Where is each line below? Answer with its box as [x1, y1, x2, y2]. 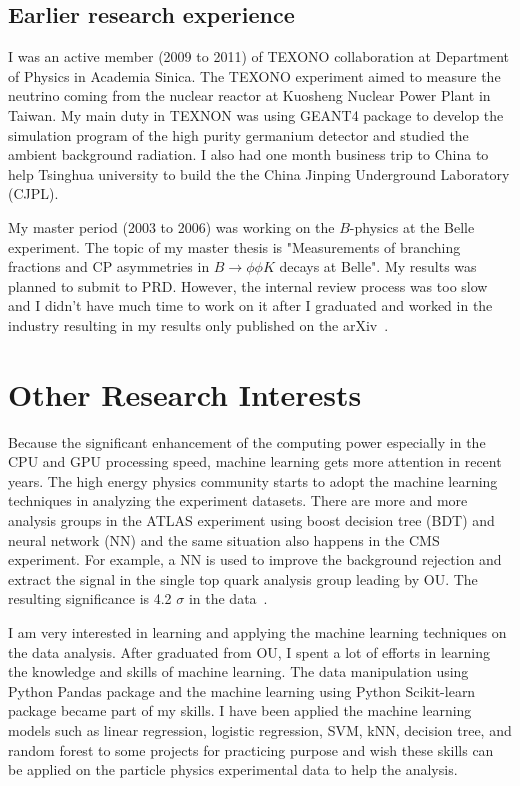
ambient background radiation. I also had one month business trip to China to [8, 144, 489, 165]
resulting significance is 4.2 [8, 588, 172, 609]
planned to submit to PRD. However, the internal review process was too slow [8, 275, 488, 296]
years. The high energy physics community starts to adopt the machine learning [8, 470, 498, 491]
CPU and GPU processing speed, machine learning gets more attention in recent [8, 451, 502, 472]
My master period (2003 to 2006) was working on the [8, 216, 335, 237]
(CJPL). [8, 183, 59, 204]
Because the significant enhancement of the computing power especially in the [8, 431, 486, 452]
